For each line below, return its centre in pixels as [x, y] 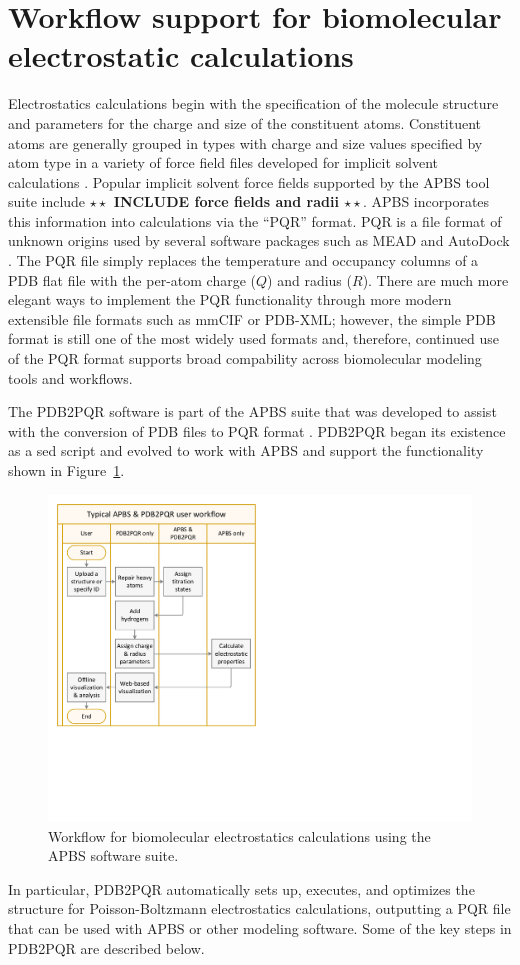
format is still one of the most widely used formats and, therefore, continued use [253, 338]
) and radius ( [309, 279]
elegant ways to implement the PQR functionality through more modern [230, 299]
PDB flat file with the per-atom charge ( [132, 279]
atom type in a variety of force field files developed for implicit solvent [223, 162]
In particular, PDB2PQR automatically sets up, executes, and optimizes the [241, 888]
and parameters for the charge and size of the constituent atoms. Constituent [245, 122]
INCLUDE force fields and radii [226, 201]
